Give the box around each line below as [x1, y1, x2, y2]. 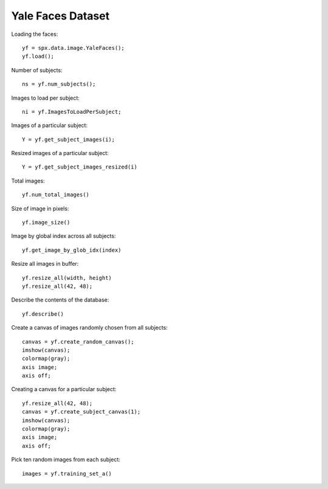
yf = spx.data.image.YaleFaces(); [22, 44, 125, 51]
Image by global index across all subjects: [11, 232, 116, 240]
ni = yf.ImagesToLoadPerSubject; [22, 108, 121, 115]
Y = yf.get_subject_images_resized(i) [22, 164, 138, 170]
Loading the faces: [11, 30, 58, 38]
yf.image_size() [22, 219, 70, 226]
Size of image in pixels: [11, 204, 69, 212]
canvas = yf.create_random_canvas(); [22, 338, 135, 345]
